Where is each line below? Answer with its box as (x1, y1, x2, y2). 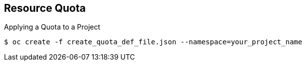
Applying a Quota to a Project (4, 23, 101, 32)
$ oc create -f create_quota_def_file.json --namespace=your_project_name (4, 38, 303, 46)
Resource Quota (4, 2, 86, 14)
